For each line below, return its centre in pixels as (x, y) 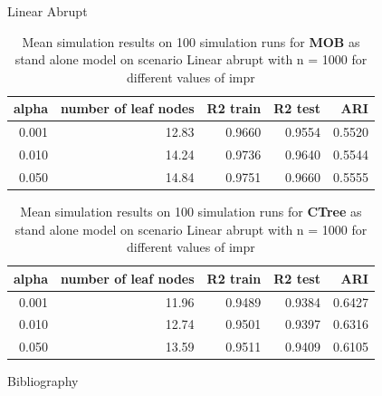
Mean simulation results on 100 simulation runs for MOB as (191, 41)
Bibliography (43, 381)
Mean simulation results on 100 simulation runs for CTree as (191, 211)
